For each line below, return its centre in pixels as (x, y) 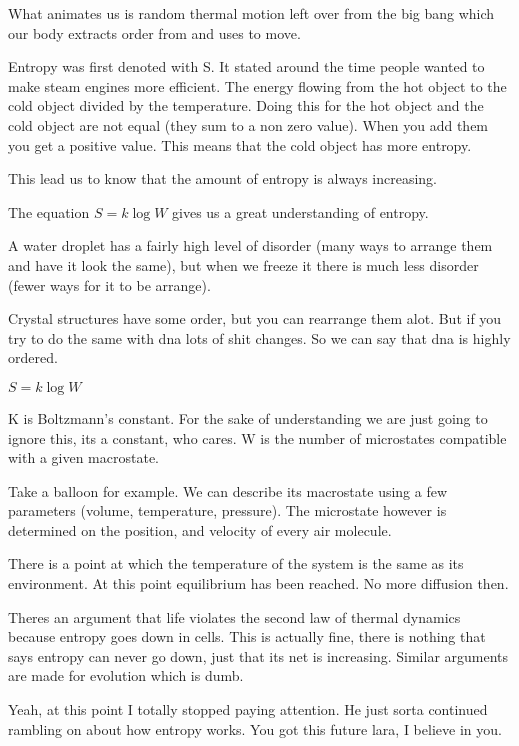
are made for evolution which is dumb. (126, 675)
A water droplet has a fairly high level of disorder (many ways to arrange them (250, 245)
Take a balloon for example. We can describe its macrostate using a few (228, 490)
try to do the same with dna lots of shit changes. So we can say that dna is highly (259, 337)
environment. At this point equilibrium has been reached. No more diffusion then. (258, 583)
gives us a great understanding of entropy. (300, 211)
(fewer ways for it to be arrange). (109, 284)
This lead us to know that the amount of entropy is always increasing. (223, 178)
